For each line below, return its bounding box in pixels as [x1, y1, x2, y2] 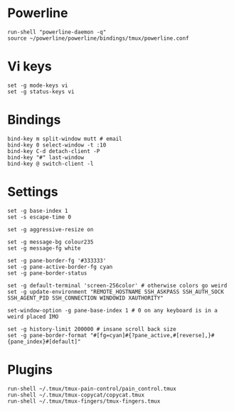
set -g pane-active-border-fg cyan [7, 263, 113, 270]
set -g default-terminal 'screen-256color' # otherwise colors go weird [7, 282, 228, 289]
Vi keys [7, 58, 52, 75]
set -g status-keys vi [7, 88, 75, 95]
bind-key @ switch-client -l [7, 160, 94, 167]
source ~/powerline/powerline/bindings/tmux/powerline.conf [7, 34, 190, 42]
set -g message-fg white [7, 244, 81, 252]
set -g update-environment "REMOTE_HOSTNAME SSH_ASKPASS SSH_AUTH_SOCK [7, 288, 224, 295]
